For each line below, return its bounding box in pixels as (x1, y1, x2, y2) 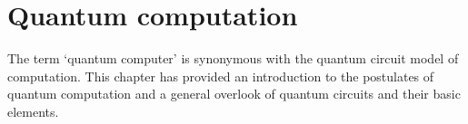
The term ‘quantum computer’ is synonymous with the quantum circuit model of (7, 49, 459, 68)
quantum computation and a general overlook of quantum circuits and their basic (7, 84, 461, 103)
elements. (7, 101, 59, 120)
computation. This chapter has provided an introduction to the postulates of (7, 66, 434, 85)
